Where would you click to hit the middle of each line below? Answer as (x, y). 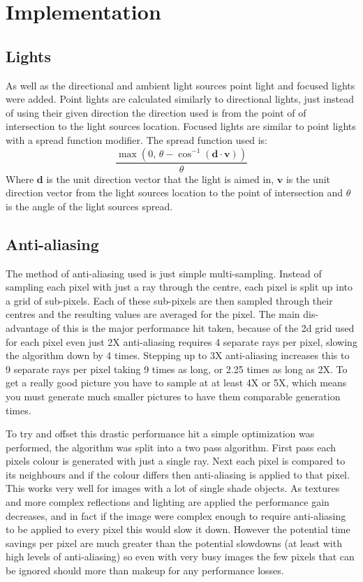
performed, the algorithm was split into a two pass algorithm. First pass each (171, 447)
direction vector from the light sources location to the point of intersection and (175, 192)
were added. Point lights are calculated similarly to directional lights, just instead (180, 99)
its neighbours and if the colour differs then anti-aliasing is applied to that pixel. (178, 474)
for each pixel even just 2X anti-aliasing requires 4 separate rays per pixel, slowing (181, 341)
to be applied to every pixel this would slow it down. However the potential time (178, 529)
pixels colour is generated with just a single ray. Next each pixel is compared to (176, 461)
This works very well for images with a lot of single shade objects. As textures (173, 488)
